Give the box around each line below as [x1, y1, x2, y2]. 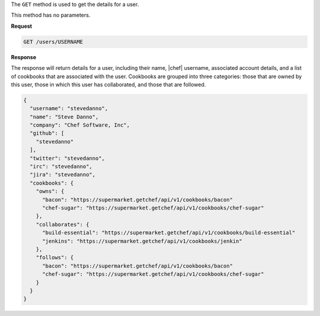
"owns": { [36, 188, 65, 195]
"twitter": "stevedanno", [30, 154, 105, 162]
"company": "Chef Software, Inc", [30, 122, 130, 128]
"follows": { [36, 254, 74, 261]
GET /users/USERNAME [23, 38, 83, 45]
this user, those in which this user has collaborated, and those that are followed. [11, 80, 206, 88]
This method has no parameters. [11, 12, 91, 19]
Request [11, 22, 33, 30]
